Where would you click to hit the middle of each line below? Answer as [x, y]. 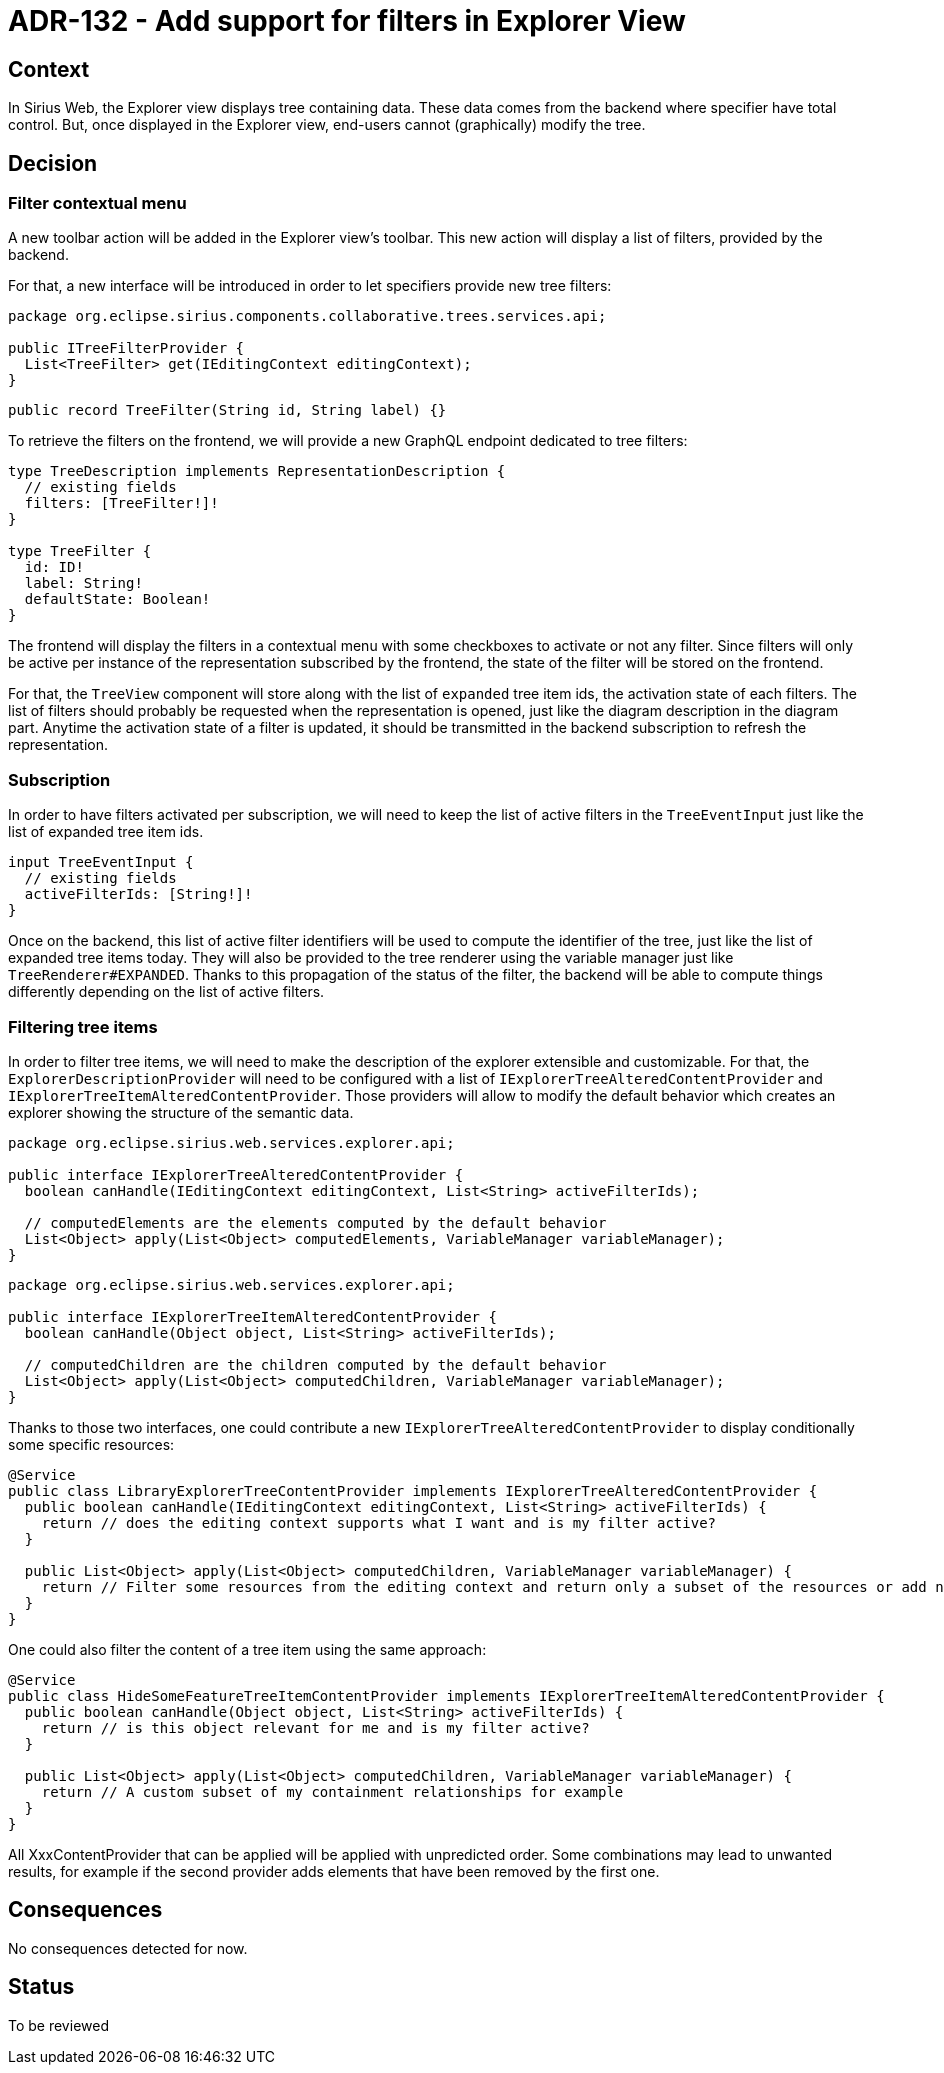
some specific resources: [91, 1444]
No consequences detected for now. [128, 1948]
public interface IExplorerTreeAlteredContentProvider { [236, 1174]
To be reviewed [58, 2025]
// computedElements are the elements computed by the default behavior [315, 1222]
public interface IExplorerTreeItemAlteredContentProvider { [252, 1316]
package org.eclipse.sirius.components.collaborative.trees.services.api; [307, 316]
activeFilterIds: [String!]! [138, 894]
